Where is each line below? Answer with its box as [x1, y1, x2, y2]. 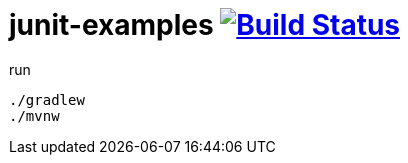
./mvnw [9, 107, 60, 124]
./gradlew [9, 91, 85, 108]
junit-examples [9, 8, 214, 42]
